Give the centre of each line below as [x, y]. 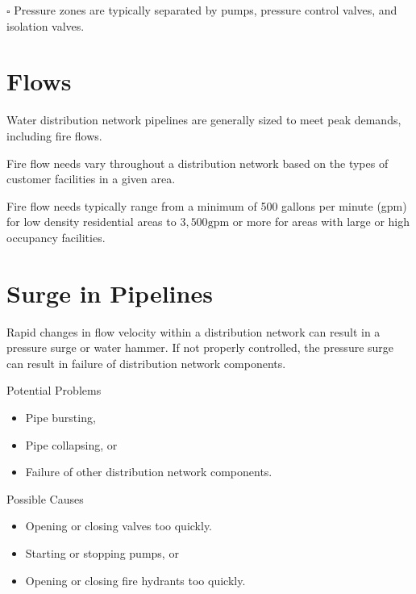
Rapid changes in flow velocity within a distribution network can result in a [193, 331]
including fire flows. [54, 135]
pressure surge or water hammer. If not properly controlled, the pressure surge [200, 347]
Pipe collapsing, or [71, 444]
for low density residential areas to [92, 222]
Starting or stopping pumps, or [102, 552]
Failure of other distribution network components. [149, 472]
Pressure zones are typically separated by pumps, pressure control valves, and [206, 10]
